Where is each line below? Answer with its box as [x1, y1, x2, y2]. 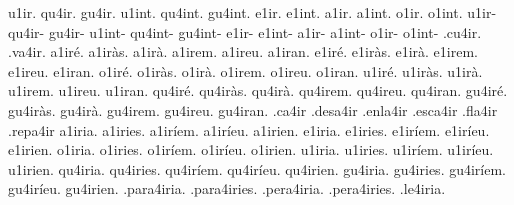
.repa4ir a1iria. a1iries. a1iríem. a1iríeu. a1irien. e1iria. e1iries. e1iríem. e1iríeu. [8, 119, 490, 140]
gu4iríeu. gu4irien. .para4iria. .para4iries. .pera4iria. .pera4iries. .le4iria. [8, 178, 446, 199]
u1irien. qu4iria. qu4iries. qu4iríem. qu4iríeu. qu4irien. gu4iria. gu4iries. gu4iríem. [8, 158, 507, 179]
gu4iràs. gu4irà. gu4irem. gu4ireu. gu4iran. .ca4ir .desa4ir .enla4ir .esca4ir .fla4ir [8, 99, 498, 120]
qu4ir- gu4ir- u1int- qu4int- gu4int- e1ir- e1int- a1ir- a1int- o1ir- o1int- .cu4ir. [8, 21, 482, 42]
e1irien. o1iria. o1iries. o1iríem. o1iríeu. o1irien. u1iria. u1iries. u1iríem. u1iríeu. [8, 139, 494, 160]
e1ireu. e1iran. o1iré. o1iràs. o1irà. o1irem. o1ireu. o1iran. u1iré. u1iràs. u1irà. [8, 60, 483, 81]
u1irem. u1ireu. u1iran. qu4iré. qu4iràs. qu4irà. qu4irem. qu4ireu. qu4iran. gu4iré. [8, 80, 508, 101]
